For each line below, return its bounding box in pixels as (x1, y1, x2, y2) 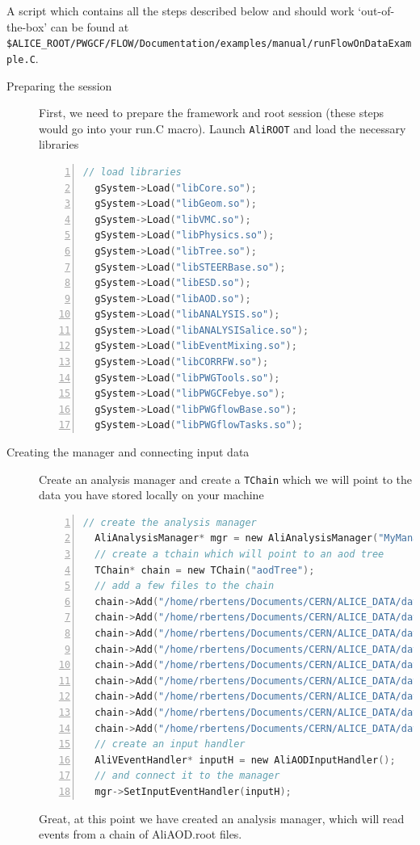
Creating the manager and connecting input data (6, 444, 250, 460)
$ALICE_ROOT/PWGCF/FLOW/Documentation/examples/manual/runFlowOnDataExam (6, 38, 412, 50)
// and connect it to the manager (94, 770, 280, 782)
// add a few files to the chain (94, 580, 275, 592)
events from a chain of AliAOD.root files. (39, 826, 242, 843)
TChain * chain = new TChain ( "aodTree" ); (94, 564, 315, 576)
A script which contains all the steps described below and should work (6, 2, 355, 19)
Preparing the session (6, 77, 112, 94)
